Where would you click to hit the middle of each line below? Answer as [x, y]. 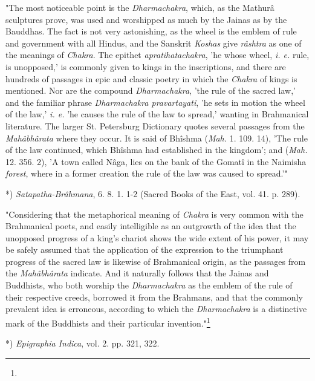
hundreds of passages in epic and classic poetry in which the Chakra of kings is [151, 78]
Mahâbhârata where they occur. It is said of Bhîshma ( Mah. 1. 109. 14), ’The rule [157, 138]
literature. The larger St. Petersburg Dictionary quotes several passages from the [155, 125]
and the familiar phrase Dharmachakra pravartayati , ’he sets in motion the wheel [155, 102]
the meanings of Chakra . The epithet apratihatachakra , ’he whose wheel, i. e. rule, [157, 55]
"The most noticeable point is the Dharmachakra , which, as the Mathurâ [140, 7]
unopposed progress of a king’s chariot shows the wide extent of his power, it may [157, 237]
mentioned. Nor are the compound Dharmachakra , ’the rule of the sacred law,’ [151, 90]
